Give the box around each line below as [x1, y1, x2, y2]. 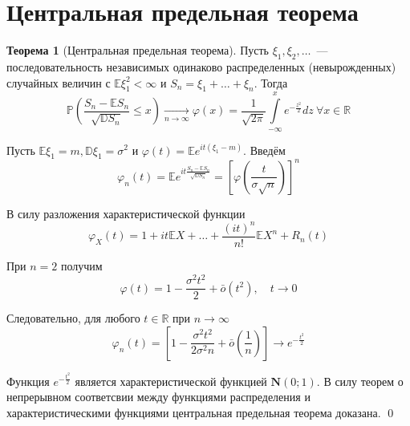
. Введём [243, 141, 286, 158]
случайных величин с [6, 74, 111, 91]
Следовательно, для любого [6, 310, 140, 327]
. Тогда [254, 74, 288, 91]
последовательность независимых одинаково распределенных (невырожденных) [6, 58, 396, 75]
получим [60, 257, 103, 274]
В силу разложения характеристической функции [6, 205, 246, 221]
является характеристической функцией [75, 372, 267, 389]
